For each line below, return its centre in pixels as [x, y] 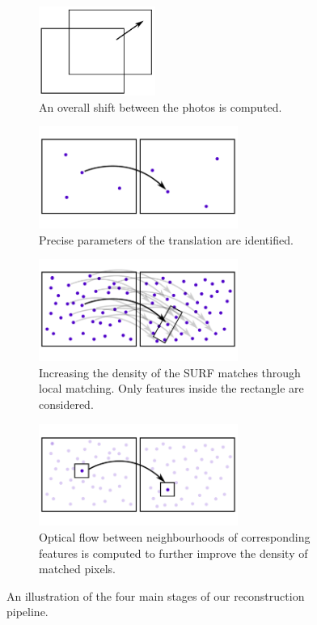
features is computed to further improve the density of [173, 553]
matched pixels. [77, 569]
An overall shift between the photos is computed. [161, 106]
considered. [66, 404]
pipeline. [27, 612]
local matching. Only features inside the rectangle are [171, 388]
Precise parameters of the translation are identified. [166, 239]
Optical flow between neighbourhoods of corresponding [175, 537]
